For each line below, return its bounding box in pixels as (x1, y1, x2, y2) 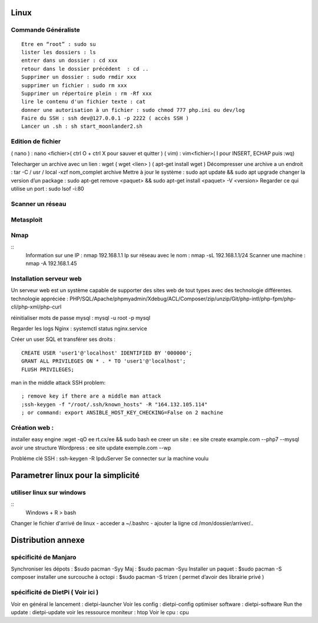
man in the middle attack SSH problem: (11, 379, 106, 386)
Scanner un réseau (11, 200, 67, 208)
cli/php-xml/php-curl (11, 303, 62, 310)
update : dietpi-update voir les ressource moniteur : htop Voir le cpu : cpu (11, 609, 190, 615)
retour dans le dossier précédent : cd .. (21, 65, 149, 72)
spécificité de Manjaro (11, 553, 77, 561)
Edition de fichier (11, 137, 61, 145)
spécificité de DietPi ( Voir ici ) (11, 588, 99, 597)
